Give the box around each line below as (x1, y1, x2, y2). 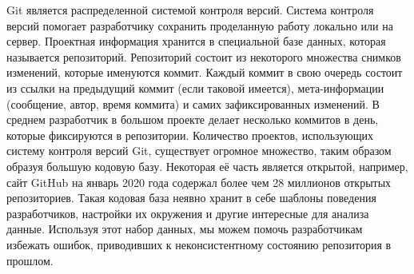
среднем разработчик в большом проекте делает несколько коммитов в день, (6, 111, 379, 128)
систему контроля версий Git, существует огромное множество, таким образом (6, 142, 392, 159)
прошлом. (6, 252, 54, 268)
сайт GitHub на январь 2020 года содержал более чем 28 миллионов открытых (6, 173, 392, 190)
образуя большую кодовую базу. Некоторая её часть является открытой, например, (6, 157, 408, 174)
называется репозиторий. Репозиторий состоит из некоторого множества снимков (6, 48, 401, 65)
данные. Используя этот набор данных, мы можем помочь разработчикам (6, 220, 363, 237)
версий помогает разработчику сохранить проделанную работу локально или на (6, 17, 393, 34)
